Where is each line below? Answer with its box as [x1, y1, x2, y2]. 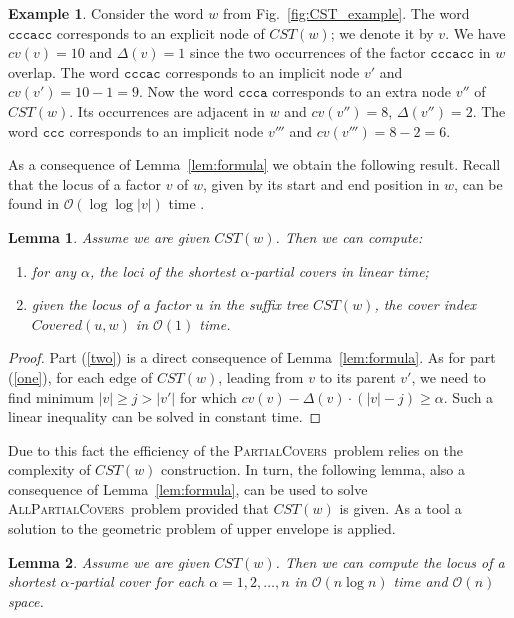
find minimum [8, 386, 94, 407]
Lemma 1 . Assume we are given [8, 226, 210, 247]
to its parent [319, 366, 396, 387]
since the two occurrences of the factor [189, 42, 426, 63]
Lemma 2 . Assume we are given [8, 551, 210, 572]
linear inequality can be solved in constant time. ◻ [8, 406, 322, 427]
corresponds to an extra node [272, 81, 451, 102]
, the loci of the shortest [89, 260, 236, 281]
